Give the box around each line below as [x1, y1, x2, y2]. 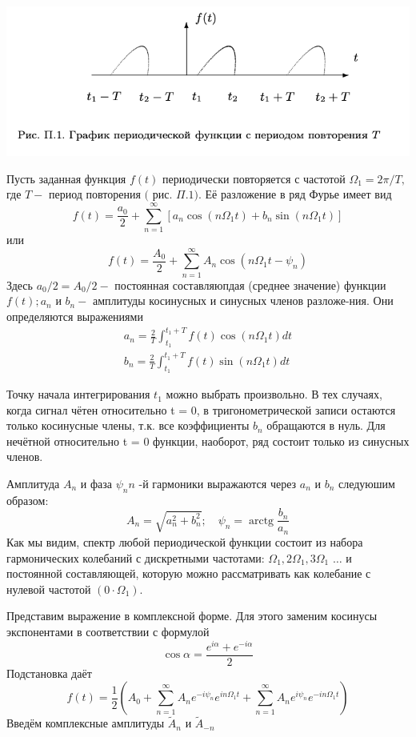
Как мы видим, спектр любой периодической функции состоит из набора [6, 533, 363, 550]
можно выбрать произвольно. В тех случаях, [166, 386, 382, 403]
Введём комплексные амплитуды [6, 715, 165, 731]
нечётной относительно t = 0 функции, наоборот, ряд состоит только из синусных [6, 432, 410, 449]
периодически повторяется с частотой [162, 170, 346, 186]
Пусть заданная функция [6, 170, 126, 186]
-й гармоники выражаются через [138, 475, 297, 492]
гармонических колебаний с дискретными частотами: [6, 549, 265, 566]
